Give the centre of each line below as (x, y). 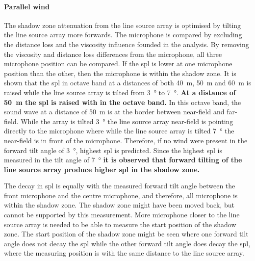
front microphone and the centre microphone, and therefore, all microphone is (121, 195)
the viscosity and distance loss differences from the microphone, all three (113, 54)
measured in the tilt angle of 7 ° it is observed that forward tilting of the (123, 160)
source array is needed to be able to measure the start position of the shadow (120, 224)
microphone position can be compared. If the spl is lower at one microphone (118, 64)
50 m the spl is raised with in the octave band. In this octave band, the (123, 102)
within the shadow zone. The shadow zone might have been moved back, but (119, 205)
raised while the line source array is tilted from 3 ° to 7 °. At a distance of (120, 92)
